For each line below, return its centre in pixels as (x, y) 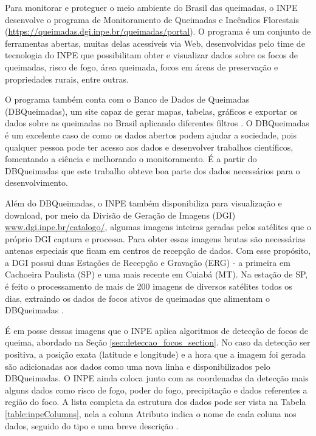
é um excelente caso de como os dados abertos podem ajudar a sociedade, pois (151, 135)
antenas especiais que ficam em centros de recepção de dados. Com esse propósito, (158, 250)
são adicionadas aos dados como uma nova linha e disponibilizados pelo (138, 366)
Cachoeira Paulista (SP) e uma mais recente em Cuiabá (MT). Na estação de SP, (156, 274)
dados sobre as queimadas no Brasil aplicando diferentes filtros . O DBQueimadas (157, 123)
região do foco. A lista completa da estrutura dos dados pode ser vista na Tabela (156, 402)
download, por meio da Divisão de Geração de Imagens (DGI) (120, 215)
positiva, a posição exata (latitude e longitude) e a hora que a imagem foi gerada (155, 354)
